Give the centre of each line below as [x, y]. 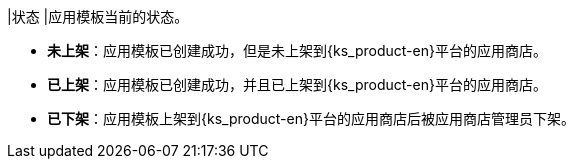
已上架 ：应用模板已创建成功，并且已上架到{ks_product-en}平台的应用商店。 [297, 84]
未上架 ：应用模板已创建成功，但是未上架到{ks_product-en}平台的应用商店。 [297, 50]
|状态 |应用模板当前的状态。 [98, 16]
